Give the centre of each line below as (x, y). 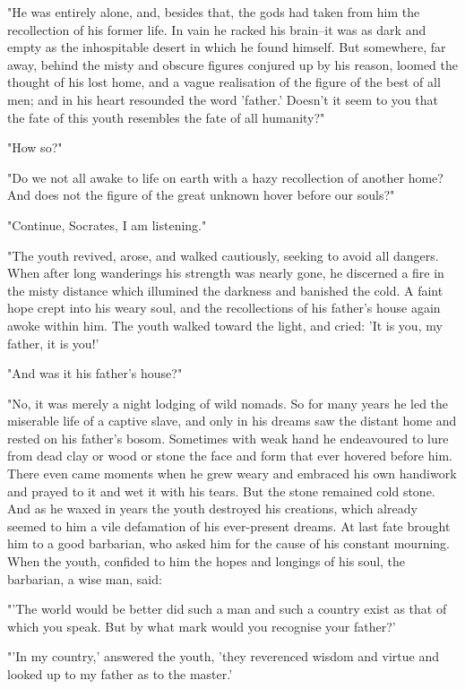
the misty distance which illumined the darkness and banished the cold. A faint (225, 290)
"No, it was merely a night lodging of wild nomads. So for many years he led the (228, 403)
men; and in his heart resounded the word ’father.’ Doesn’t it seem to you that (223, 99)
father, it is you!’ (53, 343)
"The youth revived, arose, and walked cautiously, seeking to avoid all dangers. (223, 255)
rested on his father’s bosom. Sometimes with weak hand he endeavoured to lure (228, 438)
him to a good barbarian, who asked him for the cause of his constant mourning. (228, 543)
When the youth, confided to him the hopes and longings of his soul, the (207, 561)
